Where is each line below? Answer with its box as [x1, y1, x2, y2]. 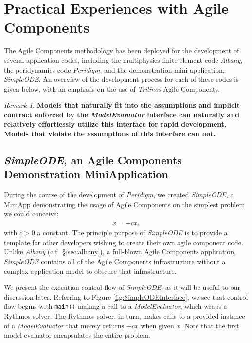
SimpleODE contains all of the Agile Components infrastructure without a [4, 256, 226, 267]
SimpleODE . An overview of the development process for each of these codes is [4, 74, 239, 84]
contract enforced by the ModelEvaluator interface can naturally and [4, 109, 240, 119]
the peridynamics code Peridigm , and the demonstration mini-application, [4, 64, 225, 75]
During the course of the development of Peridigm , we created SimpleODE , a [4, 190, 234, 200]
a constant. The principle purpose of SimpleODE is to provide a [37, 228, 228, 238]
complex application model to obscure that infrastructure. [4, 266, 177, 276]
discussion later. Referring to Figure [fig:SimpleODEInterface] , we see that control [4, 291, 248, 302]
